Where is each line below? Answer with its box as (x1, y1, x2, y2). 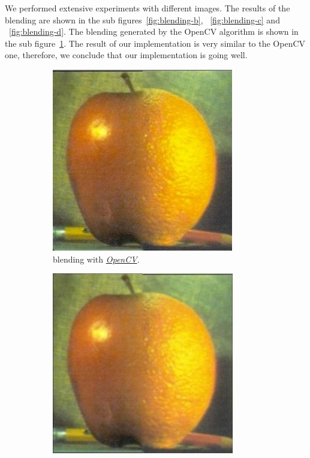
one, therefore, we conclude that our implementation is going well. (5, 49, 248, 61)
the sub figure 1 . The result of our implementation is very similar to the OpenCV (5, 37, 306, 49)
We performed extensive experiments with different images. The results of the (5, 2, 290, 14)
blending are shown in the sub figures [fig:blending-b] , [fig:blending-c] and (5, 13, 280, 26)
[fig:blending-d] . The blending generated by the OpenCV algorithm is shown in (9, 25, 299, 38)
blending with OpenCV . (53, 252, 140, 265)
